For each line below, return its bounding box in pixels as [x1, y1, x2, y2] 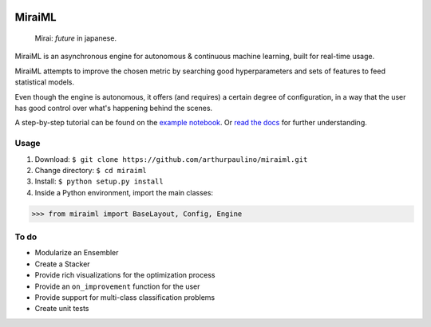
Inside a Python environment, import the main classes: [34, 187, 214, 197]
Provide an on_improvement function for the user [34, 282, 200, 291]
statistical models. [14, 77, 75, 87]
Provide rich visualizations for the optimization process [34, 270, 215, 280]
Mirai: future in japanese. [34, 33, 117, 43]
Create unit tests [34, 304, 89, 313]
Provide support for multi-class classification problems [34, 292, 215, 302]
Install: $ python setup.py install [34, 176, 164, 187]
